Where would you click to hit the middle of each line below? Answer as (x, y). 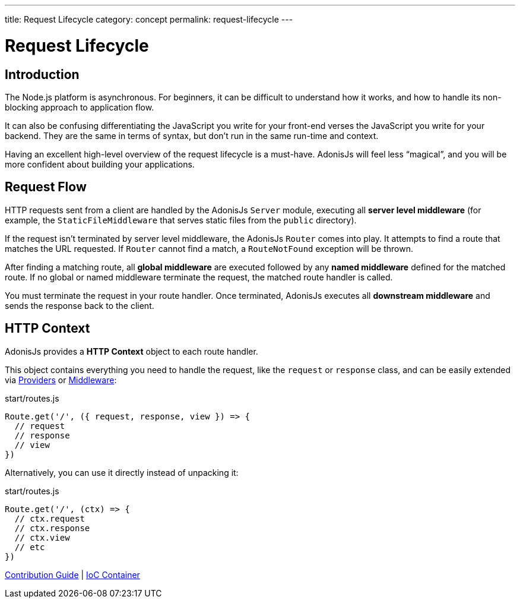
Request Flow (46, 187)
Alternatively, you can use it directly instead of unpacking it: (122, 472)
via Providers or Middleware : (61, 380)
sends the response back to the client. (80, 305)
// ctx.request (50, 518)
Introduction (42, 74)
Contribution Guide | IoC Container (72, 574)
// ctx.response (52, 528)
